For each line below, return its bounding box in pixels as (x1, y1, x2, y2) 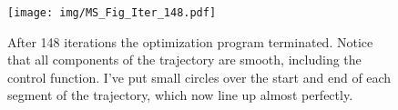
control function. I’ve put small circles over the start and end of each (7, 67, 392, 86)
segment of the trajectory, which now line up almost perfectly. (7, 85, 353, 105)
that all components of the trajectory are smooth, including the (7, 50, 362, 69)
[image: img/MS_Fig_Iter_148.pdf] (7, 6, 217, 19)
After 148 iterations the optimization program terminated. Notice (7, 32, 373, 51)
